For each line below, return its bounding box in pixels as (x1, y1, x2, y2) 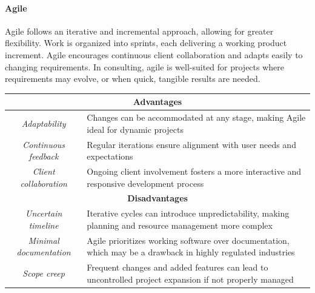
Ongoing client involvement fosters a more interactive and (87, 164, 302, 177)
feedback (28, 150, 59, 163)
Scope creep (22, 266, 65, 279)
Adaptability (21, 116, 66, 129)
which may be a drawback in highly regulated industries (87, 246, 295, 258)
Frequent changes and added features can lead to (87, 261, 268, 274)
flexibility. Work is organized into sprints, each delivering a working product (5, 36, 287, 49)
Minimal (28, 234, 59, 246)
